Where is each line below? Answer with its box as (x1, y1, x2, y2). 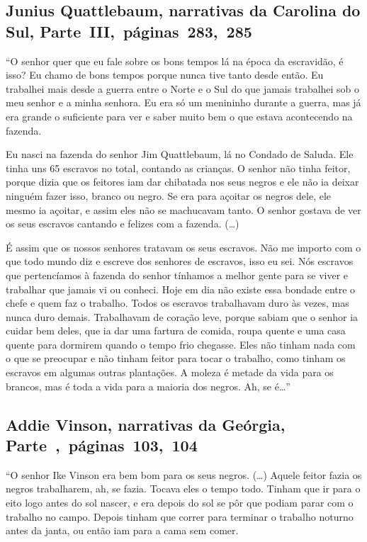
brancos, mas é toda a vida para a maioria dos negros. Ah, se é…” (6, 378, 290, 393)
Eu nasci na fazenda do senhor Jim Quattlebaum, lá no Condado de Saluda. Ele (6, 147, 354, 162)
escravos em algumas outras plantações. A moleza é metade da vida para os (6, 365, 334, 380)
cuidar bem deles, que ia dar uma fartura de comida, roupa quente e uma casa (6, 323, 346, 338)
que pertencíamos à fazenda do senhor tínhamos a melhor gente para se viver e (6, 267, 349, 282)
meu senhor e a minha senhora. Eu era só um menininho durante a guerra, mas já (6, 95, 361, 110)
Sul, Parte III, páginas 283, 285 (6, 20, 252, 42)
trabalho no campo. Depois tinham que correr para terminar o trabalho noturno (6, 509, 354, 524)
